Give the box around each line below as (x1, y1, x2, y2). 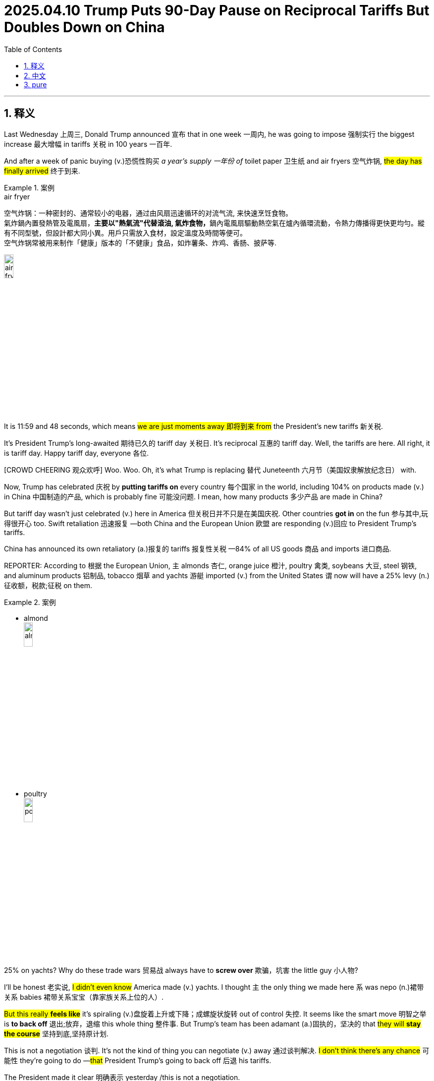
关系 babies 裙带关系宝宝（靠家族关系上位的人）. (4, 992, 163, 1001)
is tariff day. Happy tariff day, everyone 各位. (4, 449, 149, 458)
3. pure (24, 80, 47, 89)
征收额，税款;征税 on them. (4, 581, 93, 590)
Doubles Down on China (4, 19, 165, 36)
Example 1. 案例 (4, 183, 54, 192)
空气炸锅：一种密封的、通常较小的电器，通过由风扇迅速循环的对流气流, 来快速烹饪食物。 (4, 208, 292, 217)
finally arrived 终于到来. (4, 166, 80, 175)
